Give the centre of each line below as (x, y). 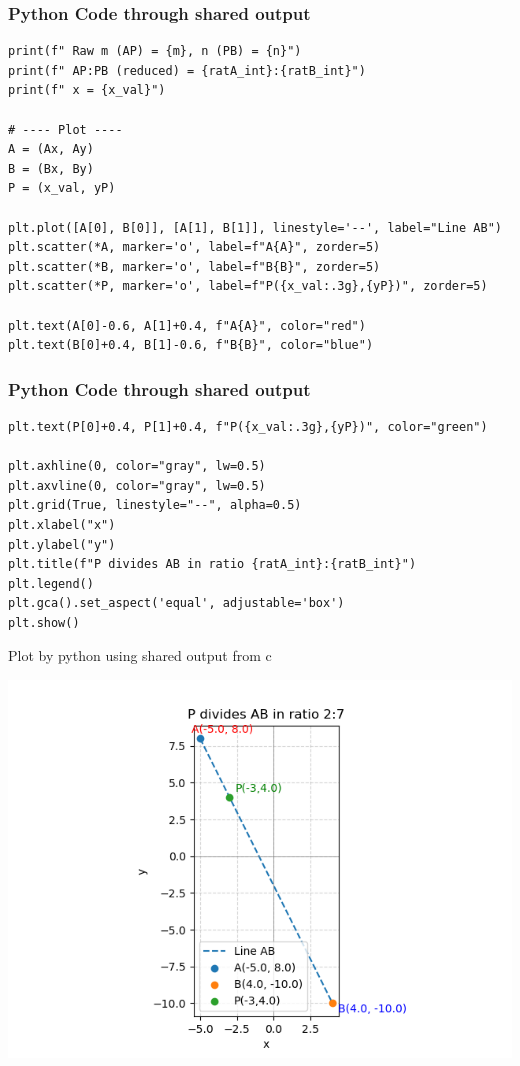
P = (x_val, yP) (62, 188)
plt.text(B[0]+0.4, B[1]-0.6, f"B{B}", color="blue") (191, 345)
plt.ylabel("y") (62, 544)
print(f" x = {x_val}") (87, 90)
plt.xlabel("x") (62, 524)
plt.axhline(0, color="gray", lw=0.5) (137, 466)
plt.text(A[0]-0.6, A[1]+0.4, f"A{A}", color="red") (187, 325)
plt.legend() (51, 583)
